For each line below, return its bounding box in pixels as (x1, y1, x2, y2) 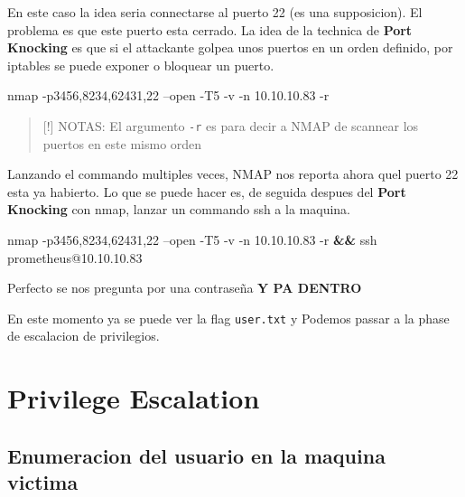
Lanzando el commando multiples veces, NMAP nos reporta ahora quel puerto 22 (7, 164, 459, 183)
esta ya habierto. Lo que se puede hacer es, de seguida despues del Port (7, 182, 406, 201)
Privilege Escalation (7, 380, 260, 417)
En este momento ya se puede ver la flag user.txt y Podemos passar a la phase (7, 308, 450, 327)
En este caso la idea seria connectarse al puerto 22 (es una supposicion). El (7, 3, 423, 21)
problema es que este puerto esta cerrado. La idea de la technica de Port (7, 20, 413, 39)
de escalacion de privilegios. (7, 326, 160, 345)
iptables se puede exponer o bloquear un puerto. (7, 55, 274, 74)
